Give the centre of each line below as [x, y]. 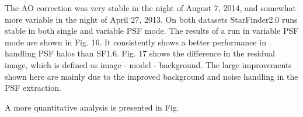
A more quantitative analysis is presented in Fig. [92, 107]
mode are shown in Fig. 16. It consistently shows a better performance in [135, 42]
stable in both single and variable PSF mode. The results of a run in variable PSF [152, 31]
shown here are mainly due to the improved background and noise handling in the [151, 76]
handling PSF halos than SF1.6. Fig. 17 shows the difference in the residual [140, 53]
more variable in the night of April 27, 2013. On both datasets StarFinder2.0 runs [151, 19]
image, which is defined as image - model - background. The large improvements [148, 64]
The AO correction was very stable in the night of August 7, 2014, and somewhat [150, 8]
